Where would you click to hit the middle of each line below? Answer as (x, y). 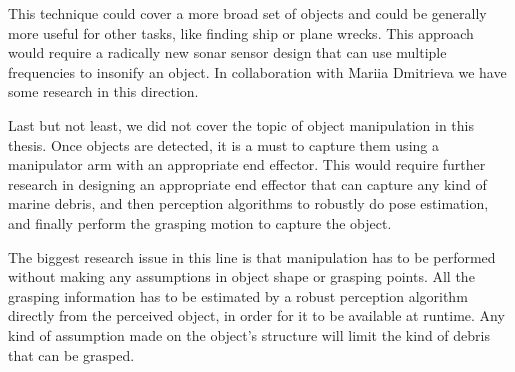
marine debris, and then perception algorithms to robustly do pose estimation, (248, 203)
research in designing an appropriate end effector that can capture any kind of (247, 183)
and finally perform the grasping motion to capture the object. (200, 222)
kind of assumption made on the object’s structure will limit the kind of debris (249, 334)
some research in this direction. (103, 91)
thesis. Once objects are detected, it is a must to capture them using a (223, 144)
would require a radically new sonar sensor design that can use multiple (227, 52)
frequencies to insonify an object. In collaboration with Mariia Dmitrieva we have (257, 71)
